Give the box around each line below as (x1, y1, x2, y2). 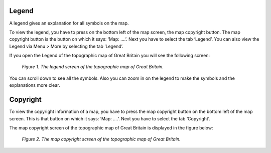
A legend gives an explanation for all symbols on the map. (9, 20, 129, 26)
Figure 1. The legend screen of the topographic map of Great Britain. (22, 64, 164, 70)
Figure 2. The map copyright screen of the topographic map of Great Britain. (22, 136, 181, 142)
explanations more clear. (9, 82, 60, 88)
